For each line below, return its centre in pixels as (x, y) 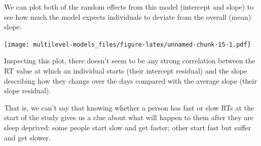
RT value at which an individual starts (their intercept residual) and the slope (126, 71)
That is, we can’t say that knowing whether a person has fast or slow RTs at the (129, 107)
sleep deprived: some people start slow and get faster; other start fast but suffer (128, 127)
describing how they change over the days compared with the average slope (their (130, 80)
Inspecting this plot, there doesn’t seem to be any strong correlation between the (130, 61)
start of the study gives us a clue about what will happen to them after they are (129, 117)
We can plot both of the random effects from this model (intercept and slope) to (129, 7)
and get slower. (27, 137)
